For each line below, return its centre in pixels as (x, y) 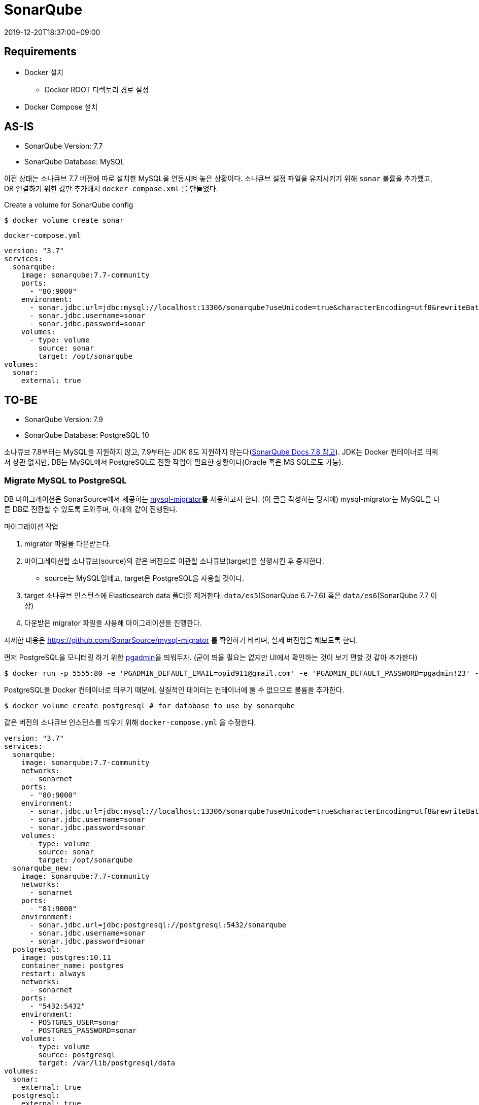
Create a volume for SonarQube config (69, 205)
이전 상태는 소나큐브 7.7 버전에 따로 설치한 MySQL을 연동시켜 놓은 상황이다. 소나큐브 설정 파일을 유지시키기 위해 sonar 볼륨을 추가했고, (218, 179)
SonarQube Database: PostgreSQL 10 (87, 435)
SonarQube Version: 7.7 (64, 146)
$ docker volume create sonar (64, 220)
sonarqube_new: (42, 868)
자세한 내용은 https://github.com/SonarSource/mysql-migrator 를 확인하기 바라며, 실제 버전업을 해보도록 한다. (181, 640)
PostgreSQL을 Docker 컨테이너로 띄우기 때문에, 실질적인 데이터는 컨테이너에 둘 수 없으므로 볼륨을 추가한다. (174, 690)
